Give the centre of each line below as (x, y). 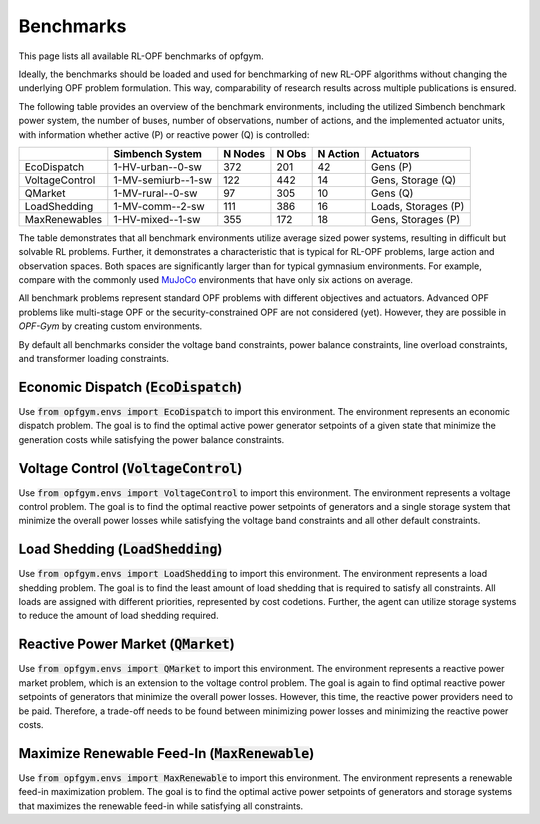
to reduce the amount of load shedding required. (118, 616)
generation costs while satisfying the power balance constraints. (151, 439)
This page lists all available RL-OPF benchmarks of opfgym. (141, 56)
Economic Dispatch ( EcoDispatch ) (130, 386)
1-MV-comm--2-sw (159, 206)
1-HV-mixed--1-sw (157, 219)
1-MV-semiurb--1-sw (163, 180)
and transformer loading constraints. (94, 359)
